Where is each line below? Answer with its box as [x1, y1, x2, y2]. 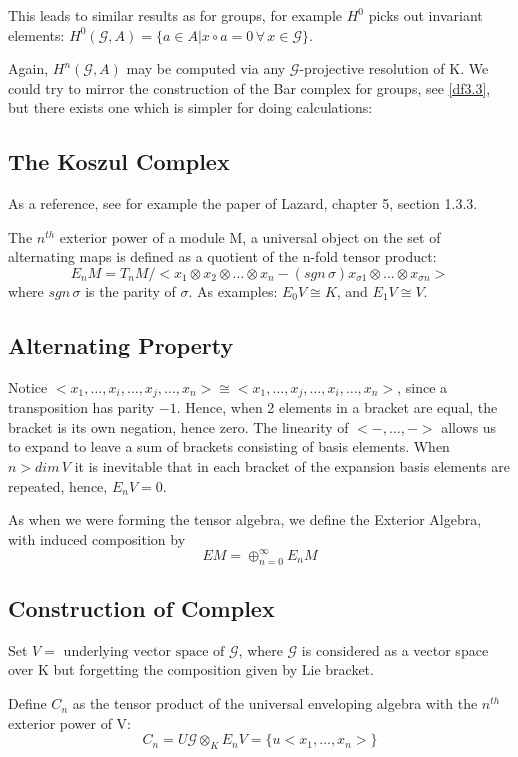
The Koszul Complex [8, 146, 230, 177]
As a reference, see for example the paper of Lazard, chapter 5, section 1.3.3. [8, 193, 478, 214]
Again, [8, 58, 49, 79]
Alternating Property [8, 329, 234, 360]
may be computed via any [126, 58, 286, 79]
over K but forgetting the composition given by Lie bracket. [8, 659, 374, 680]
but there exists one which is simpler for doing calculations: [8, 97, 373, 118]
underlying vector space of [63, 644, 225, 659]
